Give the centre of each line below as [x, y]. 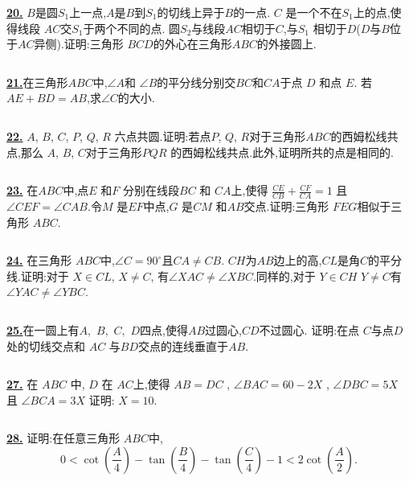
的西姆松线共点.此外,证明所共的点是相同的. [282, 152]
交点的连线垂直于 [184, 345]
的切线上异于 [191, 12]
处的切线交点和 [46, 345]
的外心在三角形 [192, 44]
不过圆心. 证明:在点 [309, 329]
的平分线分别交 [196, 82]
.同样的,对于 [284, 275]
